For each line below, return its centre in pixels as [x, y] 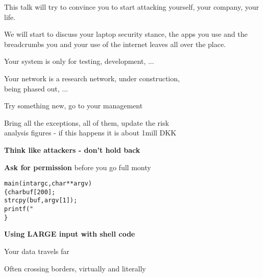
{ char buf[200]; [30, 192]
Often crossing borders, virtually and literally [75, 268]
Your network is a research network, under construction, [92, 78]
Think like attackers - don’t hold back [72, 149]
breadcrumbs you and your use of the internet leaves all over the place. [115, 44]
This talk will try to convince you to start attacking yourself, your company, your [131, 7]
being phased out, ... [36, 88]
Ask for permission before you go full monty [78, 167]
